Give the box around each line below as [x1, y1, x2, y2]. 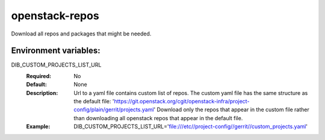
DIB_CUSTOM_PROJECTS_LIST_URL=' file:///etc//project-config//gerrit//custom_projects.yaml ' [73, 123, 308, 130]
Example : [26, 123, 51, 130]
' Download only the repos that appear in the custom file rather [153, 106, 309, 114]
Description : [26, 89, 58, 96]
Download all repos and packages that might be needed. [11, 30, 152, 37]
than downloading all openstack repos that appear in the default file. [73, 114, 243, 121]
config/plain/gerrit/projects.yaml [73, 106, 154, 114]
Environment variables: [11, 46, 101, 56]
